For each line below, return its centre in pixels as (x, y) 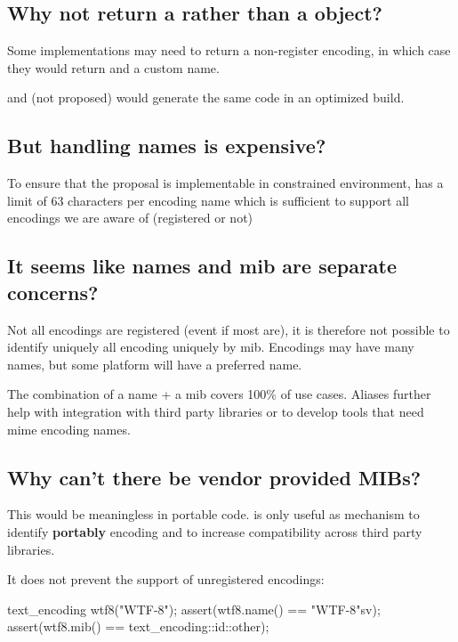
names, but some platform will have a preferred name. (155, 364)
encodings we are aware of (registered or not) (130, 218)
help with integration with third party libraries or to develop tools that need (216, 411)
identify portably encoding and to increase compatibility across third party (215, 531)
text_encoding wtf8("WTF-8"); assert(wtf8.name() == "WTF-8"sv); (194, 609)
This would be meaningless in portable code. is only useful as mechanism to (213, 514)
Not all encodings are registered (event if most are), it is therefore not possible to (229, 329)
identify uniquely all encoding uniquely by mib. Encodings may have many (211, 347)
